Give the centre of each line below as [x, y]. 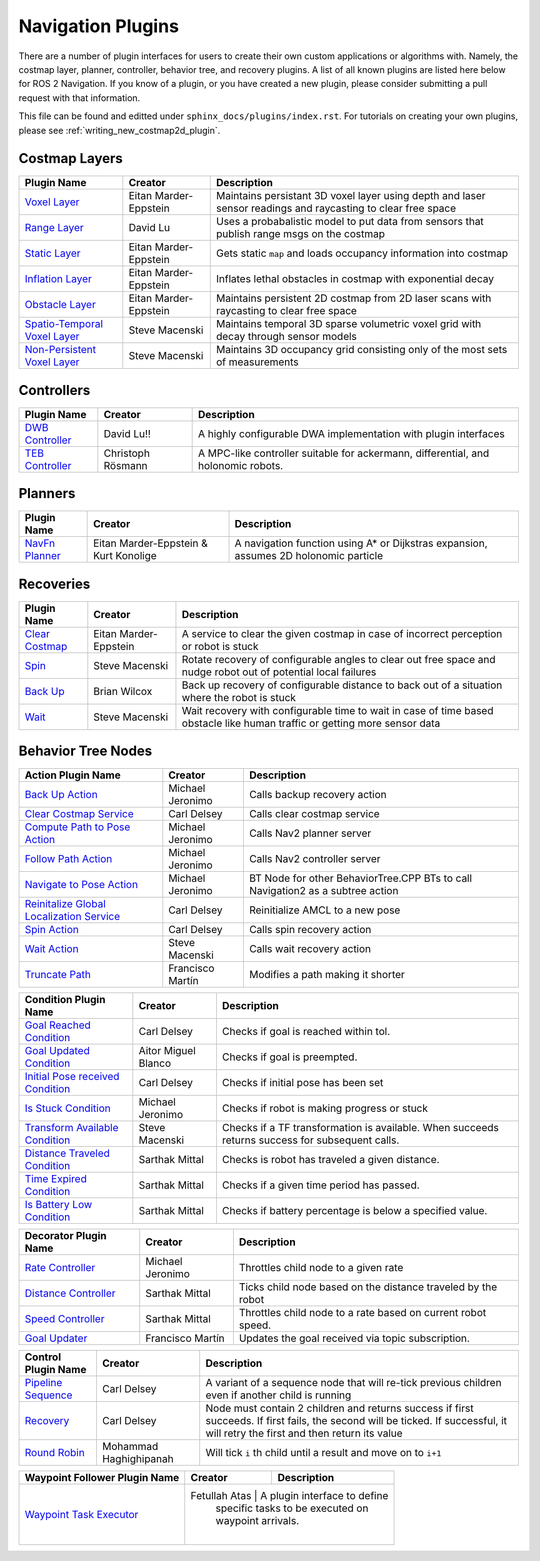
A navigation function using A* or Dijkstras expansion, [361, 543]
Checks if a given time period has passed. [320, 1185]
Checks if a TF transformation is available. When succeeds [360, 1128]
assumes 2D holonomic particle [309, 556]
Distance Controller [70, 1293]
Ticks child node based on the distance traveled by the [368, 1287]
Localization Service [72, 917]
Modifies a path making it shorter [326, 975]
